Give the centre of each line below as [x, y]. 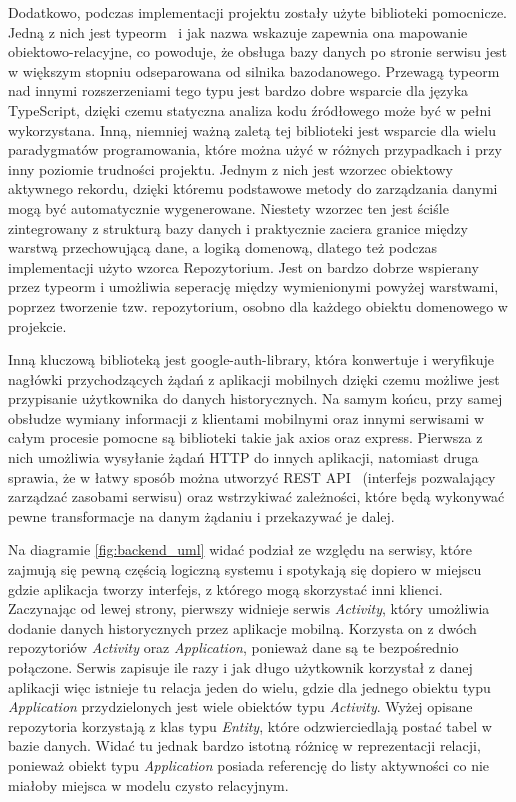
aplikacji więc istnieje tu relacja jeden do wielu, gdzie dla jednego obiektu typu [249, 686]
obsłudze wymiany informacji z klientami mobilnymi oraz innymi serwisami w [246, 417]
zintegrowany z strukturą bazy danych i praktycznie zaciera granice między [238, 227]
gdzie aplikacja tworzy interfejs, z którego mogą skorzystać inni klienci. [225, 588]
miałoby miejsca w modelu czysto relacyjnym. [148, 784]
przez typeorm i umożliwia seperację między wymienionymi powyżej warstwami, [253, 286]
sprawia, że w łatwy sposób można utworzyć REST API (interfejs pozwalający [252, 476]
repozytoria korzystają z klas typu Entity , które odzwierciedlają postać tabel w [250, 725]
